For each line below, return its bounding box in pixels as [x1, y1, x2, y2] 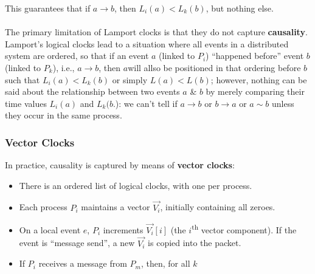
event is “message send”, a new [19, 236, 135, 249]
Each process [19, 200, 67, 213]
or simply [112, 73, 148, 86]
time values [5, 97, 47, 109]
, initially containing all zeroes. [160, 200, 275, 213]
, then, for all [141, 257, 190, 270]
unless [272, 97, 294, 109]
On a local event [19, 223, 81, 236]
